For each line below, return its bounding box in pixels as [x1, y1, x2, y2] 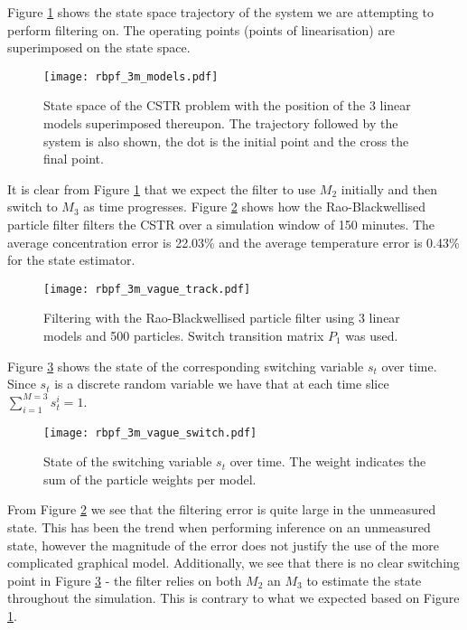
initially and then [341, 179, 437, 198]
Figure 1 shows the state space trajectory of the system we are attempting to [7, 3, 434, 21]
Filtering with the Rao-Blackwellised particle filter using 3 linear [43, 308, 400, 327]
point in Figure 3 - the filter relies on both [7, 570, 242, 589]
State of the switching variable [43, 452, 212, 471]
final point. [43, 149, 104, 168]
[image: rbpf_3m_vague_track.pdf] [43, 282, 251, 296]
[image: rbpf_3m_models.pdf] [43, 70, 219, 83]
